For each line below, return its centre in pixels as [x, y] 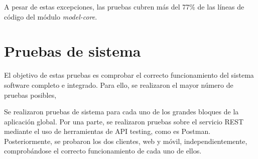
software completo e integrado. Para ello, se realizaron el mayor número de [119, 85]
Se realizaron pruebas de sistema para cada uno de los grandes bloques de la [121, 112]
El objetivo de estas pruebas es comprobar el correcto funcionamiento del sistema [129, 75]
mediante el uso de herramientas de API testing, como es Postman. [107, 131]
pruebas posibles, [30, 95]
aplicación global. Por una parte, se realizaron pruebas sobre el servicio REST [124, 121]
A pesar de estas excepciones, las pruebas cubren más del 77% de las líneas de [124, 7]
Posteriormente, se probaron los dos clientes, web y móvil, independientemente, [126, 141]
